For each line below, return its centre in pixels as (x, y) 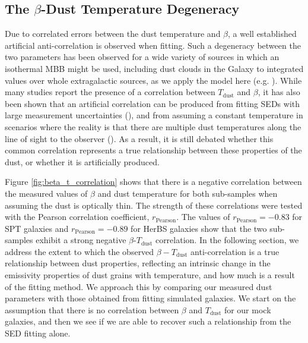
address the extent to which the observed (80, 251)
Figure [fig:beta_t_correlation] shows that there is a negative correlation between (153, 182)
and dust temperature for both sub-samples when (188, 193)
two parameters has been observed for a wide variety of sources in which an (142, 57)
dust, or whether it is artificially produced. (82, 161)
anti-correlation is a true (235, 251)
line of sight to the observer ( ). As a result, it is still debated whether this (139, 138)
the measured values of (46, 193)
